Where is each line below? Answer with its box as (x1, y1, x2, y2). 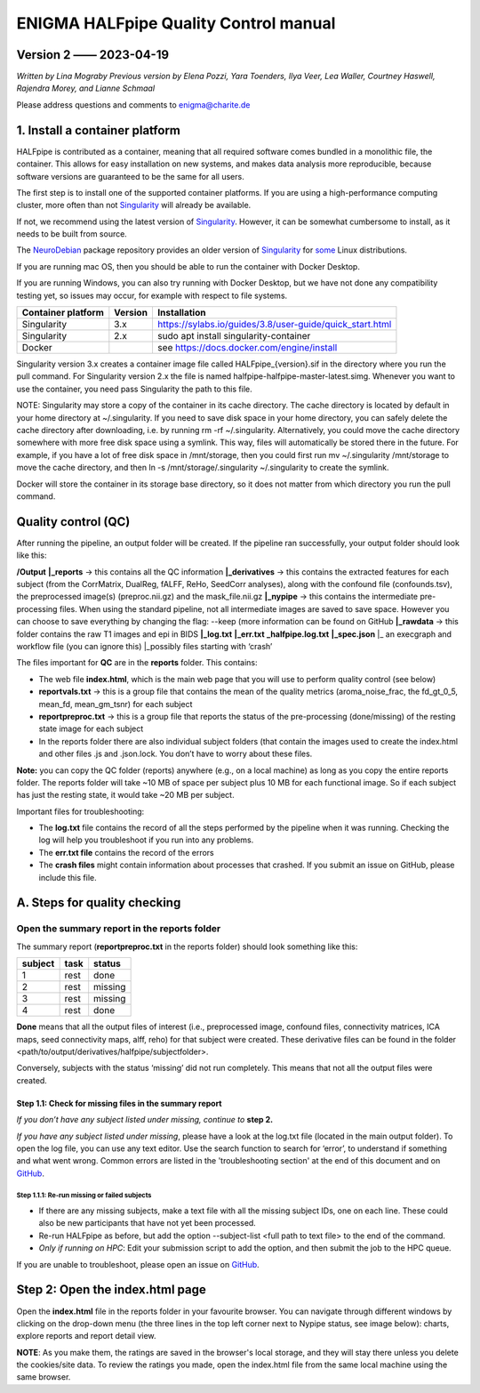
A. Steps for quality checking (16, 895, 181, 911)
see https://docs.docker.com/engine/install (156, 342, 338, 354)
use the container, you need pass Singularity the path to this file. (16, 383, 252, 394)
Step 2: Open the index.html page (16, 1282, 206, 1298)
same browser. (16, 1372, 71, 1382)
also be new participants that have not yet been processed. (38, 1218, 257, 1228)
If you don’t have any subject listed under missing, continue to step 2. (16, 1115, 274, 1125)
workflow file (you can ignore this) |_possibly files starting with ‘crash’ (16, 640, 273, 651)
